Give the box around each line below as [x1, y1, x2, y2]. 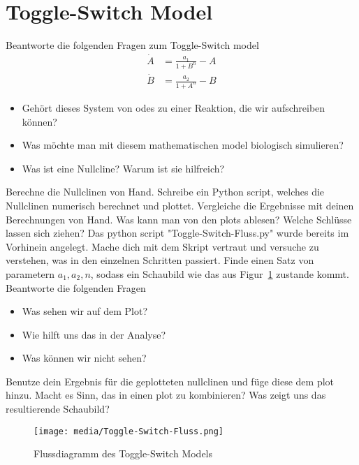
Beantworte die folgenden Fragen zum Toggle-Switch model [6, 38, 259, 52]
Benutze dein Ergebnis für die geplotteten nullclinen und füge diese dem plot [6, 374, 335, 388]
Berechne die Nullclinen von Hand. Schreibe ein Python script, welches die [6, 184, 325, 199]
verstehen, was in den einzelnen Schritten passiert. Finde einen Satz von [6, 253, 314, 267]
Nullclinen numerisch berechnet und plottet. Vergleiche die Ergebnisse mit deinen [6, 198, 354, 212]
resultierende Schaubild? [6, 401, 110, 416]
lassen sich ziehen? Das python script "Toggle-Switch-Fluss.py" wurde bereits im [6, 226, 349, 240]
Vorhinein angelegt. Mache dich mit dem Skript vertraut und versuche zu [6, 239, 319, 253]
